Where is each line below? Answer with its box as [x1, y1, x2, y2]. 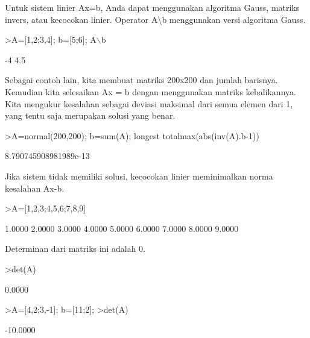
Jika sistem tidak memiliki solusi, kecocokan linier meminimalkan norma [5, 169, 273, 182]
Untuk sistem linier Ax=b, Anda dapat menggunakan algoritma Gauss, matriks [5, 1, 300, 13]
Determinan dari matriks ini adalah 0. [5, 242, 145, 255]
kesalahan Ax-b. [5, 181, 65, 194]
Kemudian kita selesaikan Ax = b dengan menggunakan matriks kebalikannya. [5, 85, 296, 98]
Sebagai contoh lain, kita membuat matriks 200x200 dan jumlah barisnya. [5, 74, 278, 86]
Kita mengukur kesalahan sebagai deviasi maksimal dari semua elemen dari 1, [5, 97, 293, 110]
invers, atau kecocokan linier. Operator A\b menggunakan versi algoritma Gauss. [5, 13, 306, 25]
